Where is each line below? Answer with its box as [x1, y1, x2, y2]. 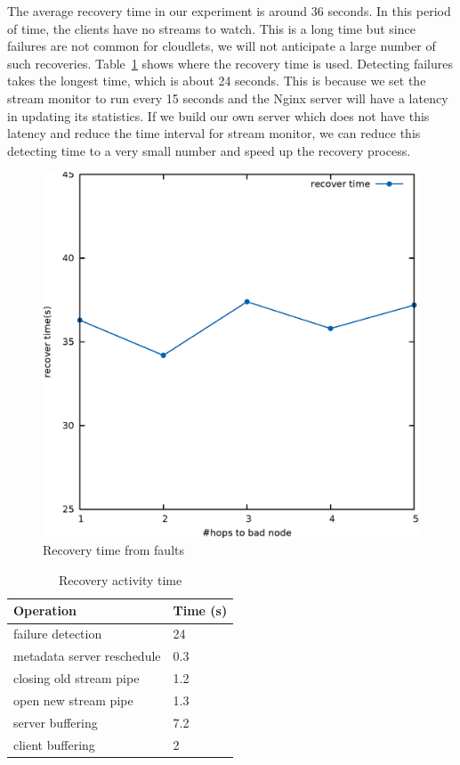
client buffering [13, 735, 95, 753]
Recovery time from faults [43, 541, 184, 559]
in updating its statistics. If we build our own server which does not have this [7, 106, 430, 125]
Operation [13, 601, 77, 620]
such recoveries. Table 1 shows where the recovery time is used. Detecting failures [7, 53, 453, 72]
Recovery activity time [58, 570, 182, 589]
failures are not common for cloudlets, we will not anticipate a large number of [7, 37, 436, 55]
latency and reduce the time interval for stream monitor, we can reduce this [7, 124, 421, 142]
